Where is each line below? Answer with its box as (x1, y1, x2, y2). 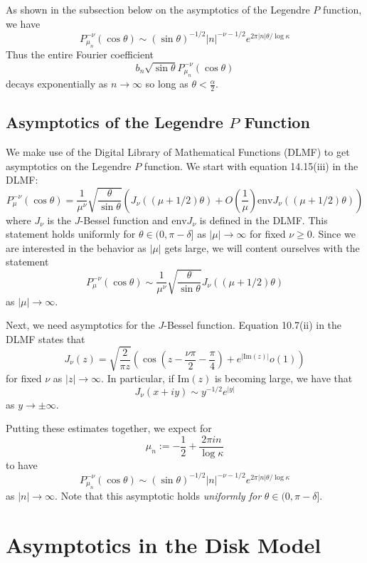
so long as (145, 76, 188, 91)
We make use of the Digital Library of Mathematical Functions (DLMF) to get (6, 144, 350, 159)
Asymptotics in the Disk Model (6, 530, 321, 559)
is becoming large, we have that (214, 370, 353, 385)
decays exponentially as (6, 76, 108, 91)
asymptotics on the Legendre (6, 158, 132, 173)
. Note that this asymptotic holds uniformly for (55, 488, 262, 503)
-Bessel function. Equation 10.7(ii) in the (164, 317, 342, 332)
